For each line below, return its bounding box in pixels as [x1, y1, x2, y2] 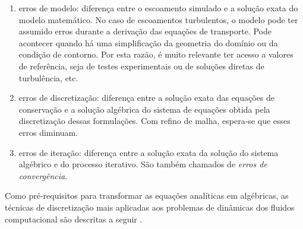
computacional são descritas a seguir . [5, 212, 143, 225]
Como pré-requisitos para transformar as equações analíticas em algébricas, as [5, 189, 289, 202]
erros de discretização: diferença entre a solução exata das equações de [18, 91, 275, 104]
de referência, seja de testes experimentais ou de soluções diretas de [18, 59, 264, 72]
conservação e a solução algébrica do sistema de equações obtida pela [18, 103, 270, 115]
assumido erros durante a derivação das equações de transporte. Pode [18, 25, 272, 37]
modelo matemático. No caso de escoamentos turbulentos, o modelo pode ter [18, 13, 298, 26]
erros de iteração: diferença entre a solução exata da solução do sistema [18, 146, 279, 158]
